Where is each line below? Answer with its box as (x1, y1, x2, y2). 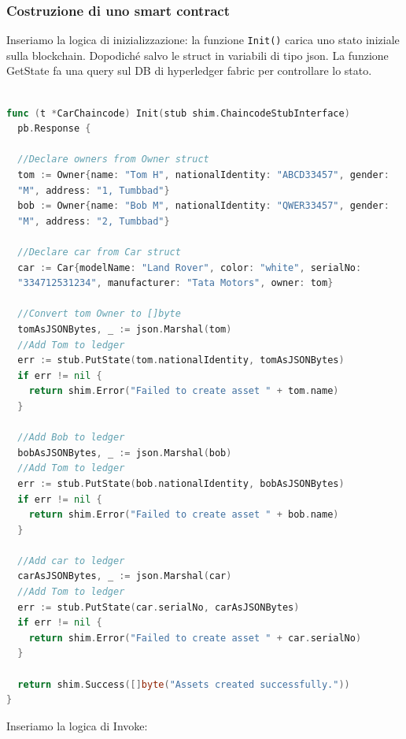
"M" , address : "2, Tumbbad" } (17, 215, 170, 227)
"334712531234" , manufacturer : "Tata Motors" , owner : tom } (17, 277, 334, 289)
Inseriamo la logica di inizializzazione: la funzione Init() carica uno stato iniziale (6, 32, 400, 48)
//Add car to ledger (17, 555, 125, 566)
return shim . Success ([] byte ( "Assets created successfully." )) (17, 678, 350, 690)
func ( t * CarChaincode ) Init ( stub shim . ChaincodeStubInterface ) (6, 107, 350, 119)
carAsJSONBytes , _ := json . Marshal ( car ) (17, 570, 232, 582)
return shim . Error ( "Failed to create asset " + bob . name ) (28, 509, 339, 521)
